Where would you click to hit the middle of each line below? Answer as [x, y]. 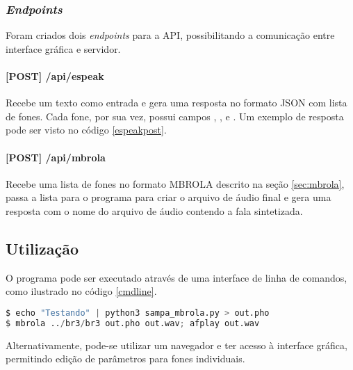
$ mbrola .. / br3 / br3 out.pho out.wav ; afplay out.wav [133, 323]
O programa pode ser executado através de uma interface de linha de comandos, [176, 277]
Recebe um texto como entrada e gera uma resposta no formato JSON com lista [176, 103]
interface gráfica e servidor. [63, 48]
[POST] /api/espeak [55, 76]
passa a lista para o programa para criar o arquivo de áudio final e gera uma [169, 197]
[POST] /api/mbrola [56, 157]
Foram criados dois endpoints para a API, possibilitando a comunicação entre [170, 35]
